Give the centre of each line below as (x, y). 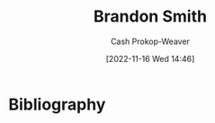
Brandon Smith (150, 17)
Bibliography (57, 104)
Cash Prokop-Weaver (150, 41)
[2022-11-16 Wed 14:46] (150, 58)
